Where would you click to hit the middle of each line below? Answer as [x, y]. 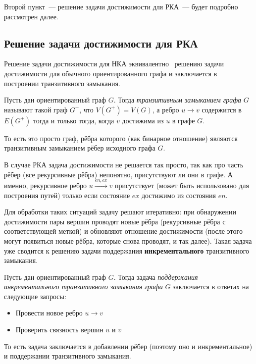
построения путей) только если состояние [67, 195]
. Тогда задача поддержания [156, 277]
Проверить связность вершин [59, 330]
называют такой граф [36, 109]
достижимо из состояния [179, 195]
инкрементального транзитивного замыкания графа [83, 286]
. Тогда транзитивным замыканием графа [178, 100]
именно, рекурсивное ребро [46, 185]
